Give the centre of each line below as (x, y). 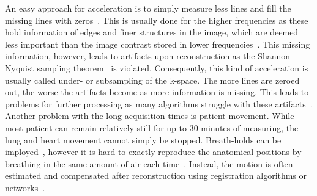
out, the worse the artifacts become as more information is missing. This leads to (157, 92)
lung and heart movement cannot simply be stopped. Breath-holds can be (143, 140)
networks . (25, 187)
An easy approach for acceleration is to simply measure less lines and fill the (148, 8)
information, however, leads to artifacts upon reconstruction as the (130, 56)
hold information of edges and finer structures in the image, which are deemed (152, 32)
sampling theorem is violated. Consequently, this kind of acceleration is (173, 67)
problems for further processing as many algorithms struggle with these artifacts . (159, 103)
